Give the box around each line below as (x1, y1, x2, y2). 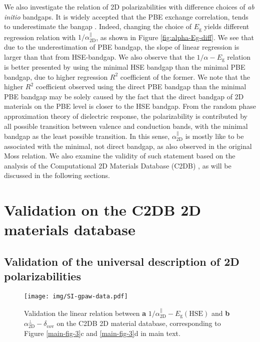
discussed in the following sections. (4, 170, 110, 181)
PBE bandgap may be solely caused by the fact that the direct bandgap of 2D (4, 91, 244, 101)
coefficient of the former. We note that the (120, 71, 250, 82)
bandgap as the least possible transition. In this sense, (4, 131, 170, 141)
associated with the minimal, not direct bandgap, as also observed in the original (4, 140, 252, 151)
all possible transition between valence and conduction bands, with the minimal (4, 120, 248, 131)
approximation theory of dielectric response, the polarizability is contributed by (4, 111, 248, 121)
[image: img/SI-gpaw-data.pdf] (24, 293, 128, 300)
